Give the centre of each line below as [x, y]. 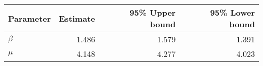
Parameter [30, 18]
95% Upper [153, 12]
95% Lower [232, 12]
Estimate [77, 18]
